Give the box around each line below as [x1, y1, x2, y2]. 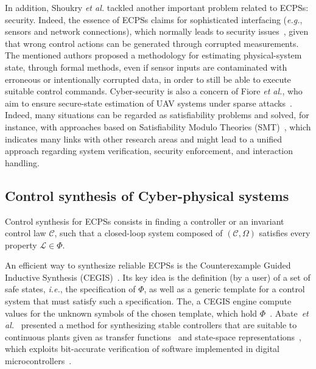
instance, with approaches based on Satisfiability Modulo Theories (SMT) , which [5, 120, 311, 133]
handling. [5, 156, 40, 169]
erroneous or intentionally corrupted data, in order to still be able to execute [5, 72, 291, 85]
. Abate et [270, 306, 309, 319]
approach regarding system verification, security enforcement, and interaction [5, 144, 293, 157]
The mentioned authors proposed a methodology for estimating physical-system [5, 49, 302, 61]
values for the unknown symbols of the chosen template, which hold [5, 306, 258, 319]
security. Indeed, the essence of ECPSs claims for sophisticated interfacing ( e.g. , [5, 13, 303, 26]
